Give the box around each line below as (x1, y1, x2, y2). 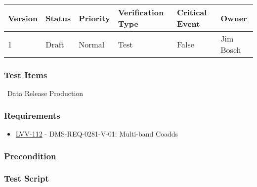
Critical (176, 6, 207, 18)
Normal (79, 38, 105, 50)
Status (45, 12, 71, 24)
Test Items (4, 68, 47, 81)
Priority (79, 12, 110, 24)
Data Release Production (7, 88, 84, 98)
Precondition (4, 149, 56, 162)
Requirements (4, 109, 60, 121)
